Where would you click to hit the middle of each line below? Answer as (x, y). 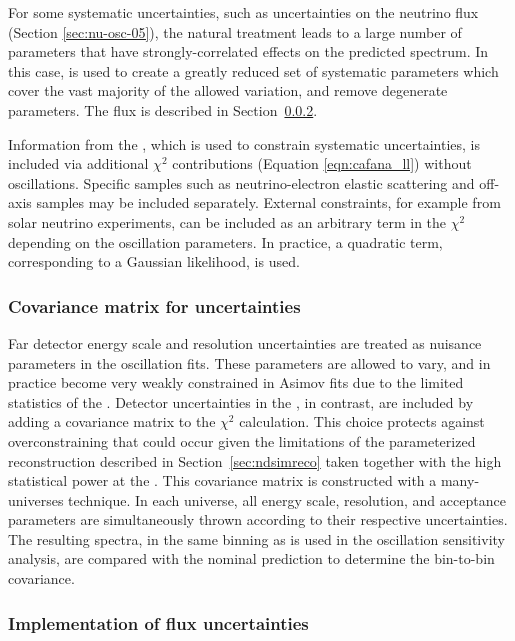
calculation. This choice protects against (362, 421)
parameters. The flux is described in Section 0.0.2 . (163, 109)
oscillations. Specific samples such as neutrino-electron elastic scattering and (241, 182)
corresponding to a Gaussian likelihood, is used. (154, 261)
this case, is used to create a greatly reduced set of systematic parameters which (253, 70)
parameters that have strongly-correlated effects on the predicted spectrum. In (248, 51)
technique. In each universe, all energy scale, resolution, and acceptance (287, 499)
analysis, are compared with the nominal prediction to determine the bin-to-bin (251, 558)
